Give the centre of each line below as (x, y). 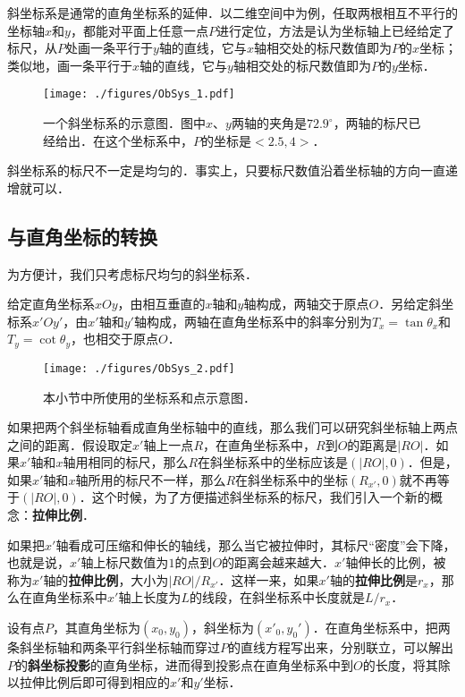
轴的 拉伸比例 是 (373, 579)
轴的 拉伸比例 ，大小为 (106, 579)
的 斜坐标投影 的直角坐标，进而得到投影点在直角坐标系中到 (184, 664)
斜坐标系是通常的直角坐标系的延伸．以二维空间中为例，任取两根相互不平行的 (232, 13)
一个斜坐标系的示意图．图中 (124, 123)
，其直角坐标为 (97, 628)
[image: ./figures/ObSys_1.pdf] (139, 94)
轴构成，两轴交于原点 (306, 304)
